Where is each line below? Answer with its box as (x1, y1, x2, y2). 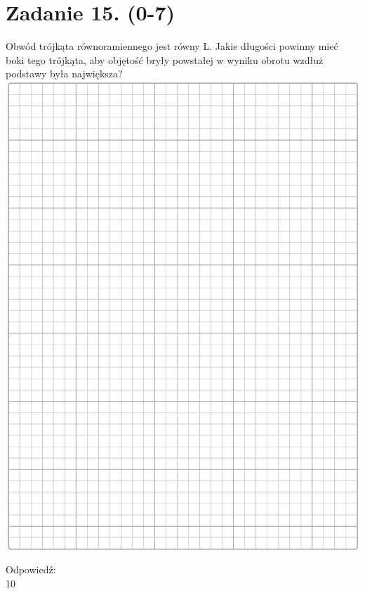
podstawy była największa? (6, 66, 123, 81)
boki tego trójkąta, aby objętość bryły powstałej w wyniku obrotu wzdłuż (6, 52, 324, 67)
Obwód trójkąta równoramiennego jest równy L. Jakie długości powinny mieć (6, 39, 338, 53)
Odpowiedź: (6, 562, 56, 577)
